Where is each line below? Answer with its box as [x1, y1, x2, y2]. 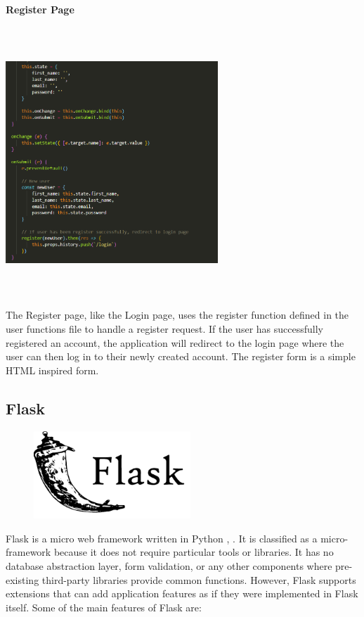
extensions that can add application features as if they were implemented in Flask [6, 586, 358, 601]
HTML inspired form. [6, 362, 99, 377]
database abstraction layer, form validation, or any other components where [6, 559, 332, 573]
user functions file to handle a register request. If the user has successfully [6, 321, 323, 336]
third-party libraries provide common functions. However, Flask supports [41, 572, 356, 587]
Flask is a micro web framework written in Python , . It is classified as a [6, 530, 318, 545]
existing [6, 572, 39, 587]
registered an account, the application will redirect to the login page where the [6, 335, 344, 350]
